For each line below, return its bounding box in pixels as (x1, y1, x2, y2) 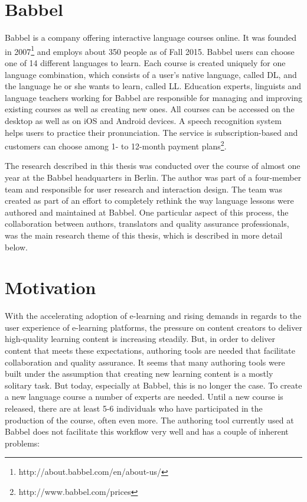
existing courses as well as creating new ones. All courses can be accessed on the (5, 103, 295, 115)
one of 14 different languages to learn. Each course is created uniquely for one (5, 56, 286, 69)
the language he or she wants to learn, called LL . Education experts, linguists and (5, 80, 301, 92)
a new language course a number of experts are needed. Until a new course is (5, 390, 283, 403)
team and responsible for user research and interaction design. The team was (5, 182, 283, 195)
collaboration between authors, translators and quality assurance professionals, (5, 217, 289, 230)
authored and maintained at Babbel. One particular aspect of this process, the (5, 206, 289, 218)
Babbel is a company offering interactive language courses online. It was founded (5, 31, 297, 44)
